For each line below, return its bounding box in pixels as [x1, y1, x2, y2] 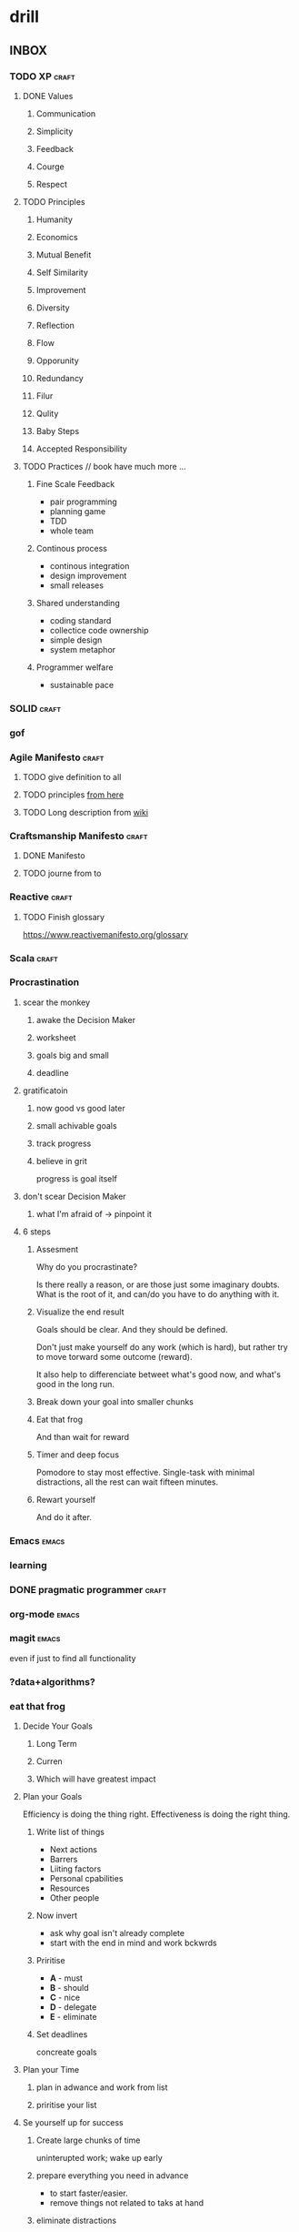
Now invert [35, 1910, 77, 1922]
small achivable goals [35, 1120, 117, 1131]
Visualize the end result [35, 1306, 125, 1317]
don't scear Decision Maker [22, 1191, 126, 1202]
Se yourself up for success [22, 2117, 125, 2128]
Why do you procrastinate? [35, 1261, 138, 1272]
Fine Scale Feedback [35, 478, 115, 489]
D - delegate [49, 2002, 97, 2013]
